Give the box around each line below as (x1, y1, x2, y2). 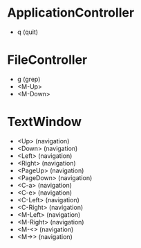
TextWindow (7, 114, 82, 130)
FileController (7, 52, 88, 68)
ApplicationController (7, 5, 135, 21)
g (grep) (17, 75, 41, 83)
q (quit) (17, 28, 39, 36)
